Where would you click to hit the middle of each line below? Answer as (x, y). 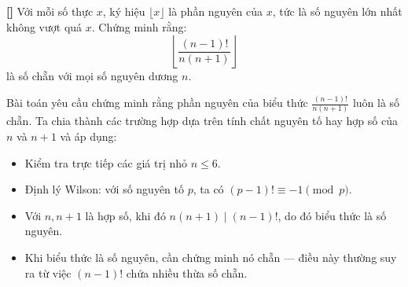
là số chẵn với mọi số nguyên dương (92, 76)
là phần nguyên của (216, 11)
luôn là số (376, 103)
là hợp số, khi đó (125, 215)
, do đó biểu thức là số (332, 215)
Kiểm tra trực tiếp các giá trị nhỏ (106, 162)
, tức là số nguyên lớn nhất (337, 11)
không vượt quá (44, 26)
